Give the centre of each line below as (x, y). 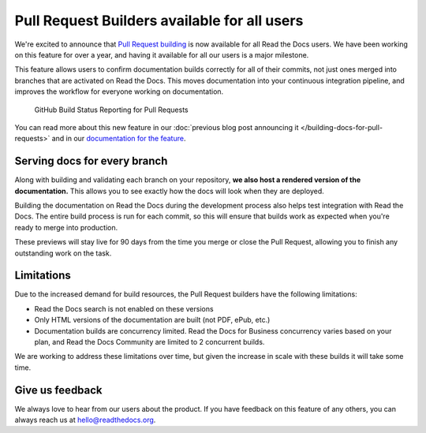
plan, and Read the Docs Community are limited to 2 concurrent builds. (149, 342)
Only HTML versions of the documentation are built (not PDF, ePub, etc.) (152, 320)
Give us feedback (58, 390)
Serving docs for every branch (91, 161)
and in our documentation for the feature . (119, 139)
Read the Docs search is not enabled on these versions (124, 308)
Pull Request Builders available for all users (159, 21)
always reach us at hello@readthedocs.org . (85, 420)
